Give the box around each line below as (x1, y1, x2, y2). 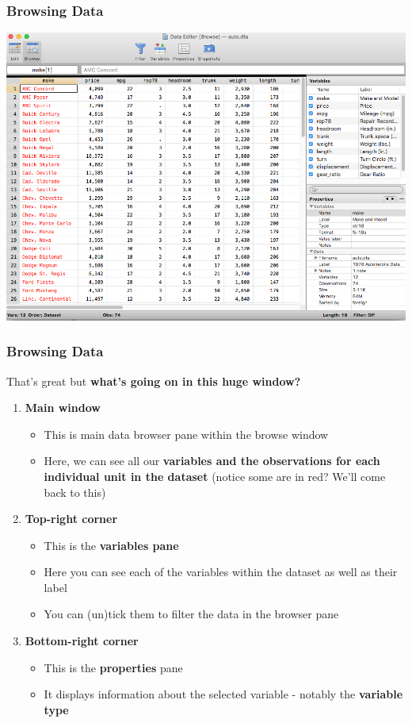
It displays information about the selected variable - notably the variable (44, 686, 403, 702)
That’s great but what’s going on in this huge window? (6, 372, 301, 389)
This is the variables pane (44, 536, 179, 553)
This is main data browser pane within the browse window (44, 425, 329, 442)
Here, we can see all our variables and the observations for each (44, 452, 380, 469)
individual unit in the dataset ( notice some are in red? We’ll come (44, 467, 386, 484)
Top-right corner (25, 510, 118, 527)
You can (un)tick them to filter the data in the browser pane (44, 606, 339, 622)
